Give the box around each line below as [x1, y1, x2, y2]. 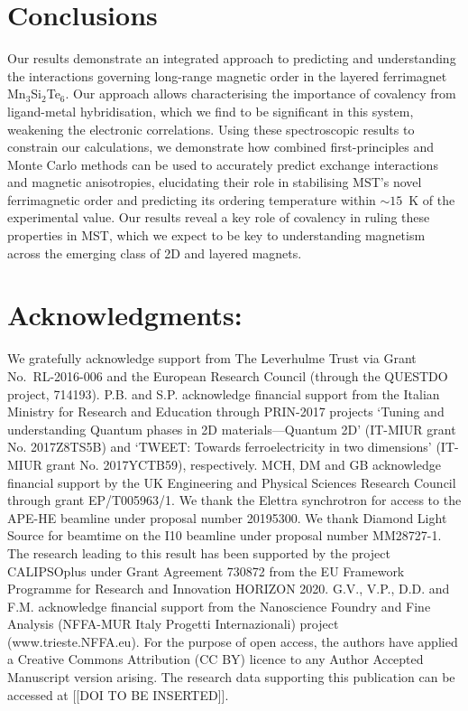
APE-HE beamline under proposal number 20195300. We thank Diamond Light [7, 508, 447, 527]
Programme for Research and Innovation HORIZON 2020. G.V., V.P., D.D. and [7, 579, 450, 598]
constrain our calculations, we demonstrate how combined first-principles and [7, 137, 435, 156]
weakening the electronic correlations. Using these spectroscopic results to [7, 119, 415, 138]
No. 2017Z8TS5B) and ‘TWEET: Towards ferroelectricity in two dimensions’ [7, 437, 432, 456]
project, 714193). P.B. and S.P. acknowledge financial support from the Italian [7, 384, 440, 403]
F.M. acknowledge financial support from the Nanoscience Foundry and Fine [7, 596, 431, 615]
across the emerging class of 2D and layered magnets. [7, 243, 302, 262]
